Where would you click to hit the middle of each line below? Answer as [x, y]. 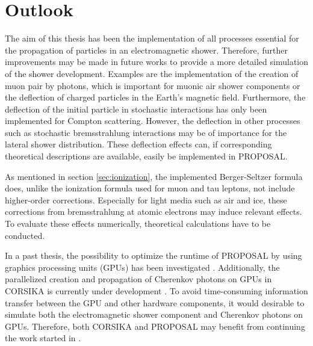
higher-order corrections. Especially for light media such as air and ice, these [146, 199]
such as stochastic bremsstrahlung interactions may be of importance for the [146, 132]
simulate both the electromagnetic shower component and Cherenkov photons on [154, 314]
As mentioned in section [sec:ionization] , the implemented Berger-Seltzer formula [154, 176]
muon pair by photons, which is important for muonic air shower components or [153, 85]
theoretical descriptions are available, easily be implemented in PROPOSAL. [146, 156]
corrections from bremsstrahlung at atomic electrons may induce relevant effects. [153, 212]
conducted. [25, 235]
